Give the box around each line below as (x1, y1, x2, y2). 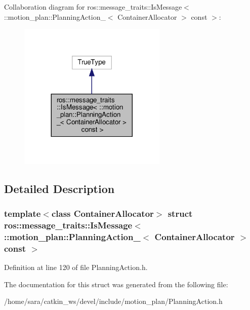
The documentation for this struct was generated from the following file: (4, 279, 228, 289)
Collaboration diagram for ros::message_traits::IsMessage (4, 2, 182, 12)
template (4, 207, 41, 220)
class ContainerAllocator (51, 207, 154, 220)
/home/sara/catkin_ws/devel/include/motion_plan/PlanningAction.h (4, 296, 223, 306)
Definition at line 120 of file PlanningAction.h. (4, 262, 148, 273)
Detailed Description (4, 180, 115, 196)
